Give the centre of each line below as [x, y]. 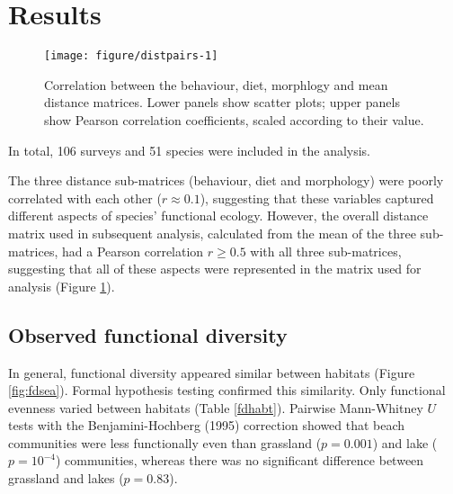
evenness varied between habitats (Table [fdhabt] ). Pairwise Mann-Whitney [216, 407]
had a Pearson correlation [133, 251]
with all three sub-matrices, [326, 251]
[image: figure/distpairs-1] [131, 56]
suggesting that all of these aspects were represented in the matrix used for [215, 269]
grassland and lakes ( [66, 478]
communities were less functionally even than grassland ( [165, 442]
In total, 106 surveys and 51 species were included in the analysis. [190, 150]
